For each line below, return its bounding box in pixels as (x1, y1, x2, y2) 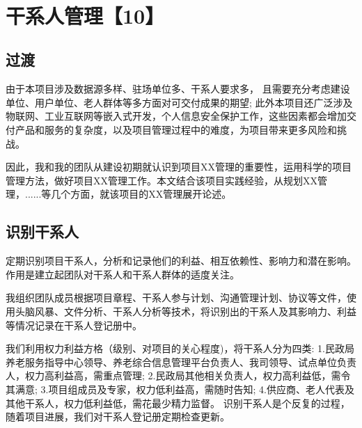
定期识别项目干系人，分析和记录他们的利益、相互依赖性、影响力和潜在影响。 (6, 253, 356, 268)
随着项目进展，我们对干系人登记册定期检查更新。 (6, 409, 230, 424)
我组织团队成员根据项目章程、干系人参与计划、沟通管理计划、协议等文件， (6, 290, 347, 305)
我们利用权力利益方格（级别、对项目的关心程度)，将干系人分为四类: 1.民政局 (6, 341, 354, 356)
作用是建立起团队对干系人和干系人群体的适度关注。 (6, 267, 239, 281)
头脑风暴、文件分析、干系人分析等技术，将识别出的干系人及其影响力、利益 (15, 303, 356, 318)
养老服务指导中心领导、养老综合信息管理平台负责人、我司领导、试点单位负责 (6, 354, 356, 369)
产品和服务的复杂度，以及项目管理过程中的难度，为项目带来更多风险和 (15, 122, 337, 137)
